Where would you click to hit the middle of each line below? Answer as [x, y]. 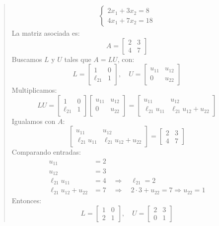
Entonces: [26, 200]
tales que [78, 59]
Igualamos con [34, 121]
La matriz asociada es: [46, 33]
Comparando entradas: [46, 152]
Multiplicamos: [34, 90]
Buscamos [27, 59]
